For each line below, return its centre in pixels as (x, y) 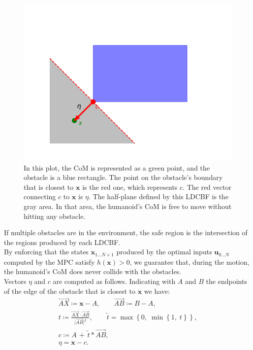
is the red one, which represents (130, 187)
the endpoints (226, 281)
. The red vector (207, 187)
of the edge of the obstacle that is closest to (70, 291)
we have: (157, 291)
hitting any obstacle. (55, 216)
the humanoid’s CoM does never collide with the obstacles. (93, 271)
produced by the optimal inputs (164, 252)
